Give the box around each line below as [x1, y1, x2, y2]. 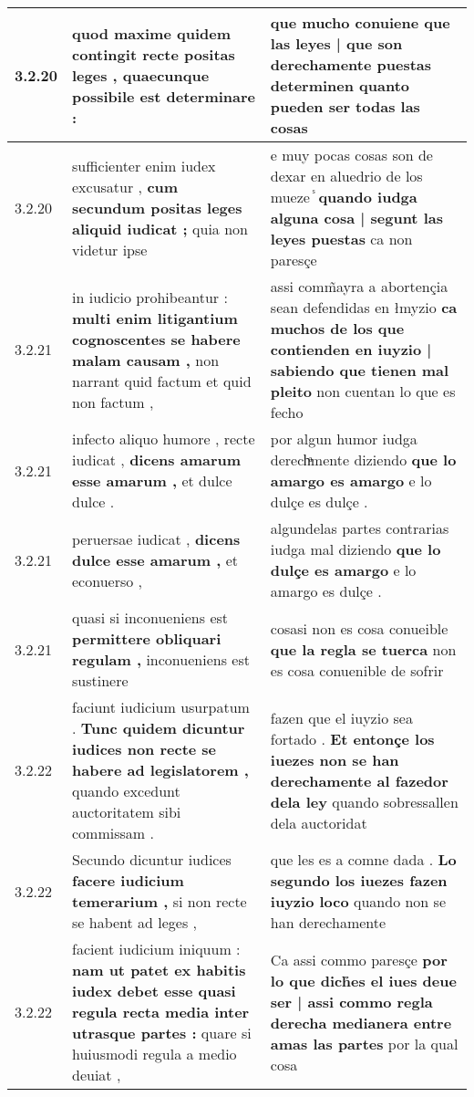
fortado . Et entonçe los [270, 727, 435, 749]
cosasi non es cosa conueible [270, 617, 448, 639]
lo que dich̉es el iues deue [270, 969, 457, 991]
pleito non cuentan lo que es [270, 381, 456, 402]
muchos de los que [270, 318, 405, 339]
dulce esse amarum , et [72, 548, 239, 570]
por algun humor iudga [270, 428, 417, 449]
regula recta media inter [72, 1001, 250, 1022]
